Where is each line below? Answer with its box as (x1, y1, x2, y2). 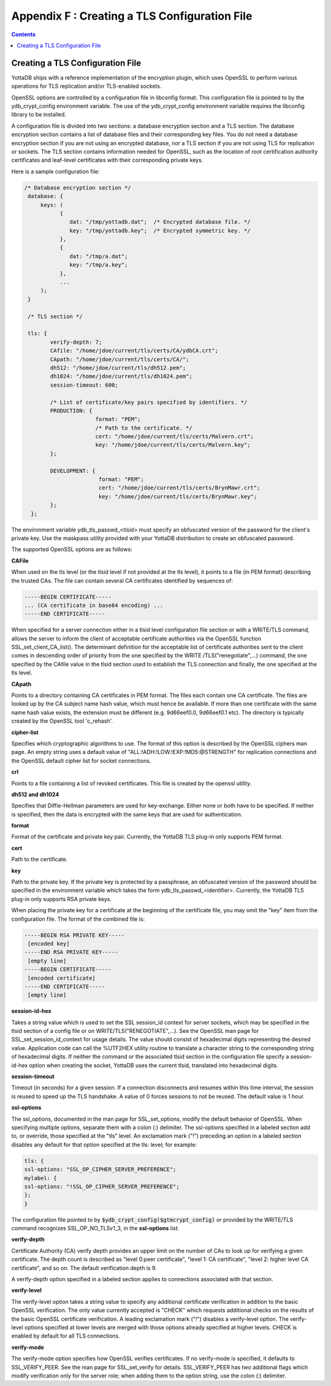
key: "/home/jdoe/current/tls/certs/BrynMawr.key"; (98, 493, 257, 500)
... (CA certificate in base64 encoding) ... (24, 601, 164, 609)
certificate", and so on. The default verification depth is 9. (11, 1264, 158, 1271)
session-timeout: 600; (50, 381, 119, 389)
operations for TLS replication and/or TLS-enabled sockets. (11, 83, 162, 90)
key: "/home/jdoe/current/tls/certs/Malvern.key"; (95, 441, 251, 449)
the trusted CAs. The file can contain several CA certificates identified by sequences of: (11, 577, 233, 584)
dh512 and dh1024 (11, 791, 59, 798)
